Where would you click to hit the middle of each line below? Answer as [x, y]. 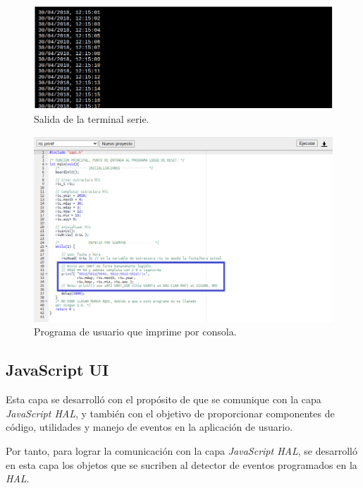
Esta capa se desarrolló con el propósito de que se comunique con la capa [164, 399]
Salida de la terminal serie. [92, 119]
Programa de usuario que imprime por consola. [135, 332]
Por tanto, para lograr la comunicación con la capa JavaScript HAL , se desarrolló [181, 451]
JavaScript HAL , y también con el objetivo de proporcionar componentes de [170, 413]
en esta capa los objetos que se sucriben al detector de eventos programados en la [181, 464]
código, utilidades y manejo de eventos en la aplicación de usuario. [149, 427]
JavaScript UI [57, 370]
